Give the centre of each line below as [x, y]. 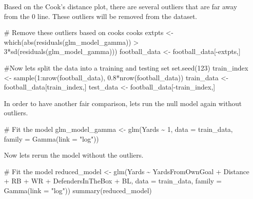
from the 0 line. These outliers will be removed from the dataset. [101, 16]
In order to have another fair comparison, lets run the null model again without [123, 103]
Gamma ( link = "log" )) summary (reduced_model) [78, 190]
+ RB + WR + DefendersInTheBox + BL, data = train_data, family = [113, 181]
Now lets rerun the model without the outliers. [74, 155]
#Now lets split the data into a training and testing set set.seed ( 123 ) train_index [126, 67]
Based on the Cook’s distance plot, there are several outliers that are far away [121, 6]
